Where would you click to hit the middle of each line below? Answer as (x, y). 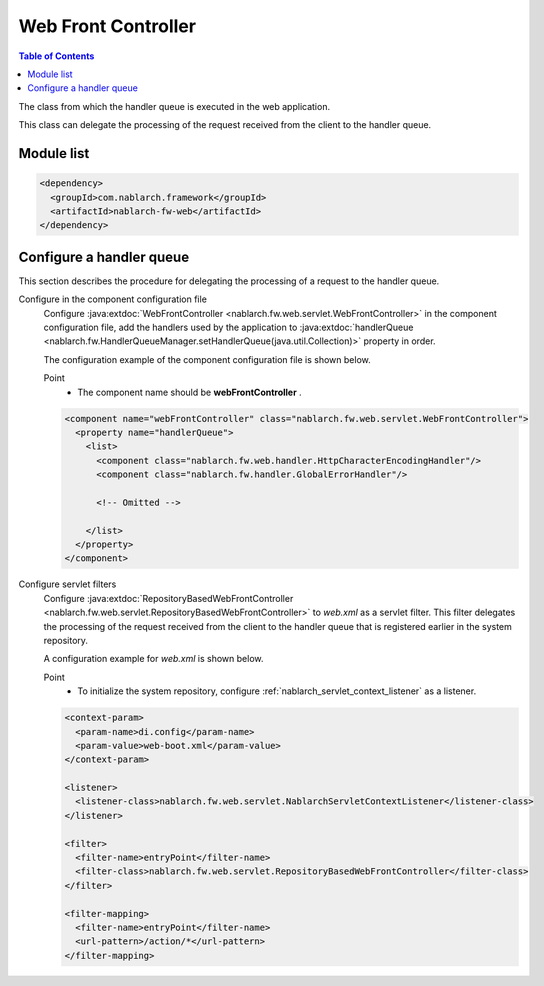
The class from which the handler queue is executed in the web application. (174, 106)
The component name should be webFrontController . (189, 392)
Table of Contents (56, 56)
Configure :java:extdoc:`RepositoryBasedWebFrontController (168, 598)
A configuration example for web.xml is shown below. (153, 659)
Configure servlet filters (67, 584)
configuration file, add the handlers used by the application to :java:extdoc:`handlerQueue (228, 327)
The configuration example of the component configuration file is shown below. (207, 359)
